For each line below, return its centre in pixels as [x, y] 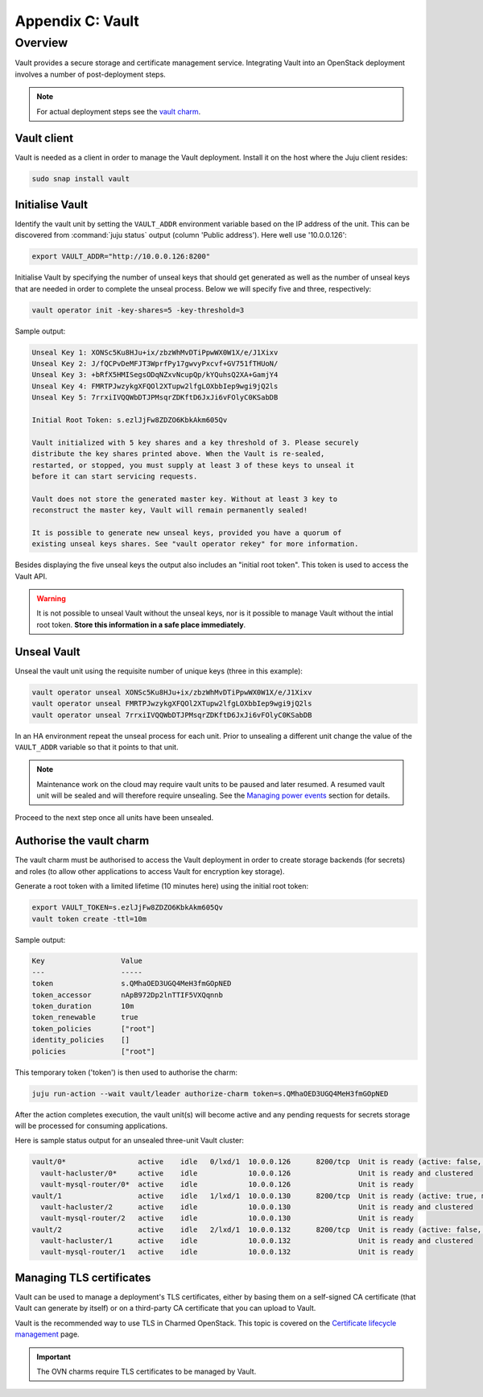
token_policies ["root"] [94, 1028]
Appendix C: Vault [77, 21]
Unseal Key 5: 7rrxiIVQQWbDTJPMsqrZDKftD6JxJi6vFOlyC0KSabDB [155, 398]
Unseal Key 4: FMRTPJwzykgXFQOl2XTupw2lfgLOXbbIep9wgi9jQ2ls [155, 386]
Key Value [87, 961]
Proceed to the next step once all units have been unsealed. [114, 818]
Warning [51, 599]
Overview [41, 43]
